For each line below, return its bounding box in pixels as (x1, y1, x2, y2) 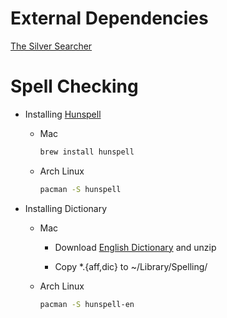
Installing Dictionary (24, 202, 108, 214)
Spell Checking (10, 75, 139, 98)
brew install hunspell (39, 147, 135, 157)
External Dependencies (10, 7, 209, 30)
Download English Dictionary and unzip (54, 241, 217, 253)
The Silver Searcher (10, 40, 93, 52)
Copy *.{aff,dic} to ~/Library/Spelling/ (54, 260, 208, 272)
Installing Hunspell (24, 108, 102, 120)
